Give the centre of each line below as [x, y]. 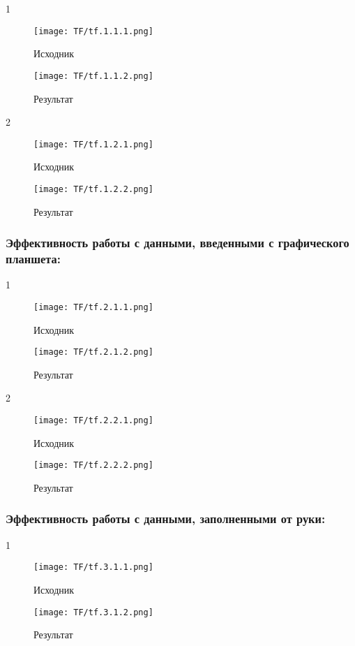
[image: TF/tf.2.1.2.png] [93, 352]
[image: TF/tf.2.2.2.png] [93, 465]
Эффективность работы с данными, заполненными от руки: [166, 519]
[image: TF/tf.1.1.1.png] [93, 31]
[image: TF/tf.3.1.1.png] [93, 567]
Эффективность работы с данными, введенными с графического [177, 243]
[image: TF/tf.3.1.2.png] [93, 612]
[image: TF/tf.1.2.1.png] [93, 144]
